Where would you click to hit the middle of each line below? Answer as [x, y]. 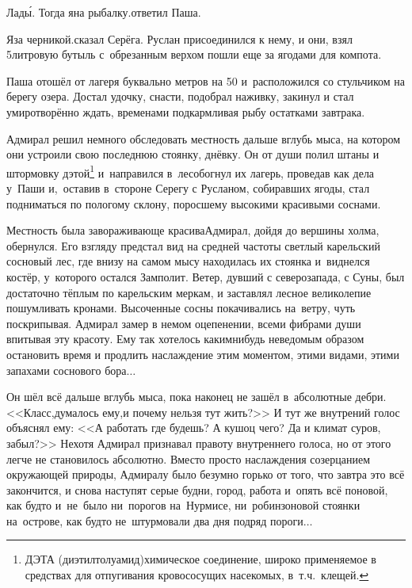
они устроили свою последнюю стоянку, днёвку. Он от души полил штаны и [193, 154]
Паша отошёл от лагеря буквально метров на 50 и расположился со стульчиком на [206, 80]
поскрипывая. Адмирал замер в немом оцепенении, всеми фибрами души [184, 323]
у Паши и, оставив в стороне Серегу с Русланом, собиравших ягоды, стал [188, 188]
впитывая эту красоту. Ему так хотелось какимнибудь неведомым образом [185, 339]
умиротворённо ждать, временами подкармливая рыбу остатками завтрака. [186, 111]
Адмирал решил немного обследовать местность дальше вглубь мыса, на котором [204, 138]
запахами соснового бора [67, 370]
